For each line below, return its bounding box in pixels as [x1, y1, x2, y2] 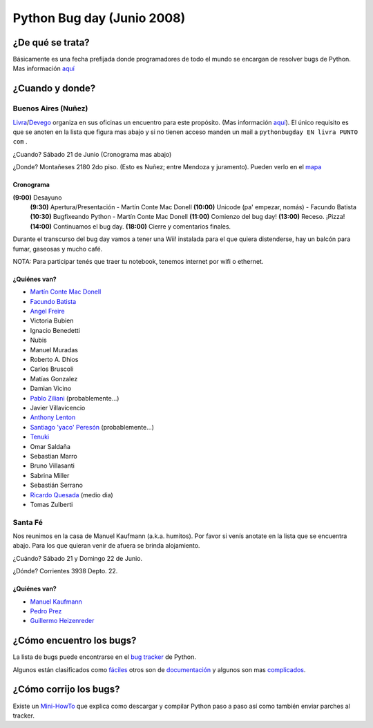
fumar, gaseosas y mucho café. [12, 245, 103, 253]
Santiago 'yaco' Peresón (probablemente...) [30, 423, 155, 431]
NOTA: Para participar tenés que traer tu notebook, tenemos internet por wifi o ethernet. [12, 257, 264, 265]
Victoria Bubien [30, 316, 74, 325]
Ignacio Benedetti [30, 326, 81, 334]
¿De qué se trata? [12, 37, 90, 48]
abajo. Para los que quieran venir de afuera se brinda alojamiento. [12, 542, 200, 550]
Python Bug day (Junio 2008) [12, 10, 186, 26]
